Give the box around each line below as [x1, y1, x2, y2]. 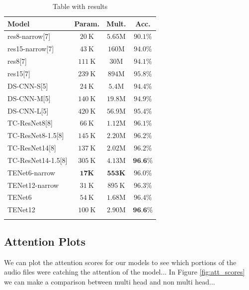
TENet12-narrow [7, 179, 59, 190]
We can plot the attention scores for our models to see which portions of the [4, 257, 237, 267]
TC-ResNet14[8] [7, 143, 56, 153]
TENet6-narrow [7, 167, 55, 177]
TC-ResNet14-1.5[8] [7, 154, 68, 165]
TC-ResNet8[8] [7, 118, 53, 128]
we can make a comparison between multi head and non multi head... [4, 276, 215, 287]
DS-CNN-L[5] [7, 105, 49, 116]
